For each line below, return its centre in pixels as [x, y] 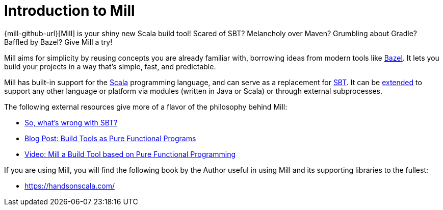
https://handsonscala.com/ [70, 186]
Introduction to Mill [70, 11]
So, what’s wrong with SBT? [71, 122]
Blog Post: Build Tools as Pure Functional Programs [110, 138]
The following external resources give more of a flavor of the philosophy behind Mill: [146, 107]
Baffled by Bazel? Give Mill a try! [58, 42]
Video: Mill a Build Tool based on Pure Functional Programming [130, 154]
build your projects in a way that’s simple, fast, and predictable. [110, 66]
